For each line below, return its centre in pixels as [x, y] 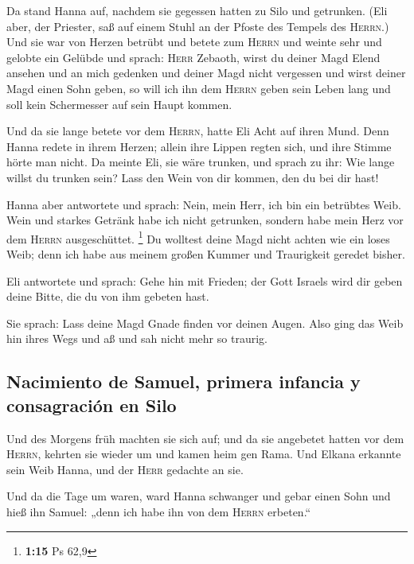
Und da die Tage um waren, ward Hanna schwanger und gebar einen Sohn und [199, 496]
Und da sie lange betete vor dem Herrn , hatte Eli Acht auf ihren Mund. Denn [198, 131]
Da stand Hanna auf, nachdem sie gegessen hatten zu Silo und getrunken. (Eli [197, 10]
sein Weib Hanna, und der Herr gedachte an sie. [125, 469]
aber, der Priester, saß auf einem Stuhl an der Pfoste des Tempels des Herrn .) [198, 26]
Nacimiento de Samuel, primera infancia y [184, 381]
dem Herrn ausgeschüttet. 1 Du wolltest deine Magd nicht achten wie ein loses [198, 237]
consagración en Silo [92, 405]
